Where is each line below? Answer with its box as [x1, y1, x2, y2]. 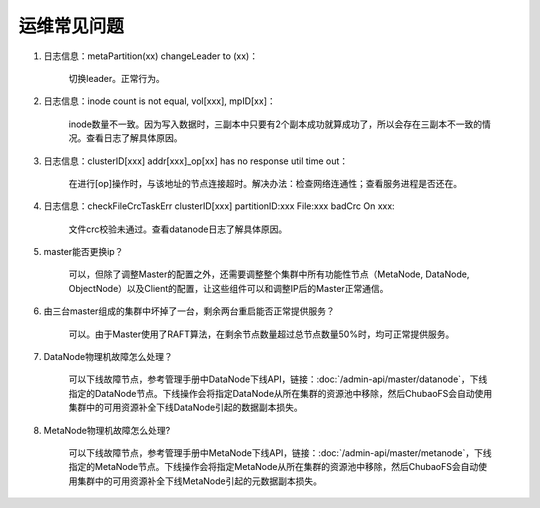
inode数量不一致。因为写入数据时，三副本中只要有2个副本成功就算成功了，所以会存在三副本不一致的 [68, 118, 483, 130]
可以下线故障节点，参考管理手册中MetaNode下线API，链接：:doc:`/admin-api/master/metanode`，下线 [68, 446, 492, 459]
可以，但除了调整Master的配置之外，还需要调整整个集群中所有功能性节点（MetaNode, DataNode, [68, 268, 470, 280]
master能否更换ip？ [43, 246, 124, 258]
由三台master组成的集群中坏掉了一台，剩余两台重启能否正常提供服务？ [43, 305, 335, 317]
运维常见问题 [18, 15, 125, 37]
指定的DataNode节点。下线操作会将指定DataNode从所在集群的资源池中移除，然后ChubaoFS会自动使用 [68, 387, 493, 399]
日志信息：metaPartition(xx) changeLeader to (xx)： [43, 50, 259, 62]
